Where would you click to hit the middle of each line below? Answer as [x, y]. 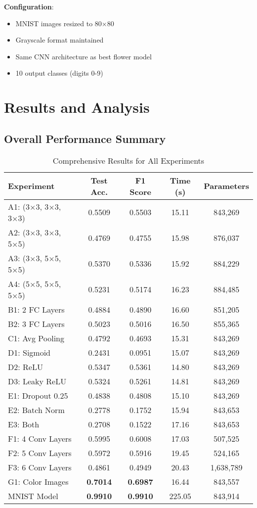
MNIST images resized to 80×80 [65, 23]
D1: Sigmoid [29, 352]
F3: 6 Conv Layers [40, 467]
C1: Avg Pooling [36, 338]
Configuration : [29, 6]
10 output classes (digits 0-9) [59, 73]
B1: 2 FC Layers [36, 309]
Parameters [226, 186]
